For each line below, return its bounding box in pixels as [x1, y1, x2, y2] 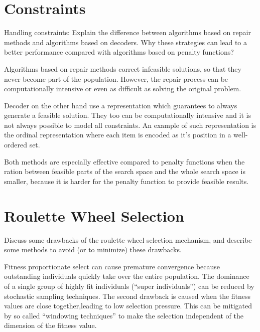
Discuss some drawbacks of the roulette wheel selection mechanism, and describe [4, 234, 252, 245]
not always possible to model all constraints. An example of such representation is [4, 119, 256, 130]
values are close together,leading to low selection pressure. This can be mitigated [4, 300, 252, 311]
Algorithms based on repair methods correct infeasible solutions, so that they [4, 63, 241, 74]
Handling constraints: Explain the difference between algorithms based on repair [4, 27, 251, 38]
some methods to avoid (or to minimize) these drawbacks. [4, 244, 182, 255]
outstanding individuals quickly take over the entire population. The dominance [4, 271, 249, 281]
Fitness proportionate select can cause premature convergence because [4, 261, 220, 271]
